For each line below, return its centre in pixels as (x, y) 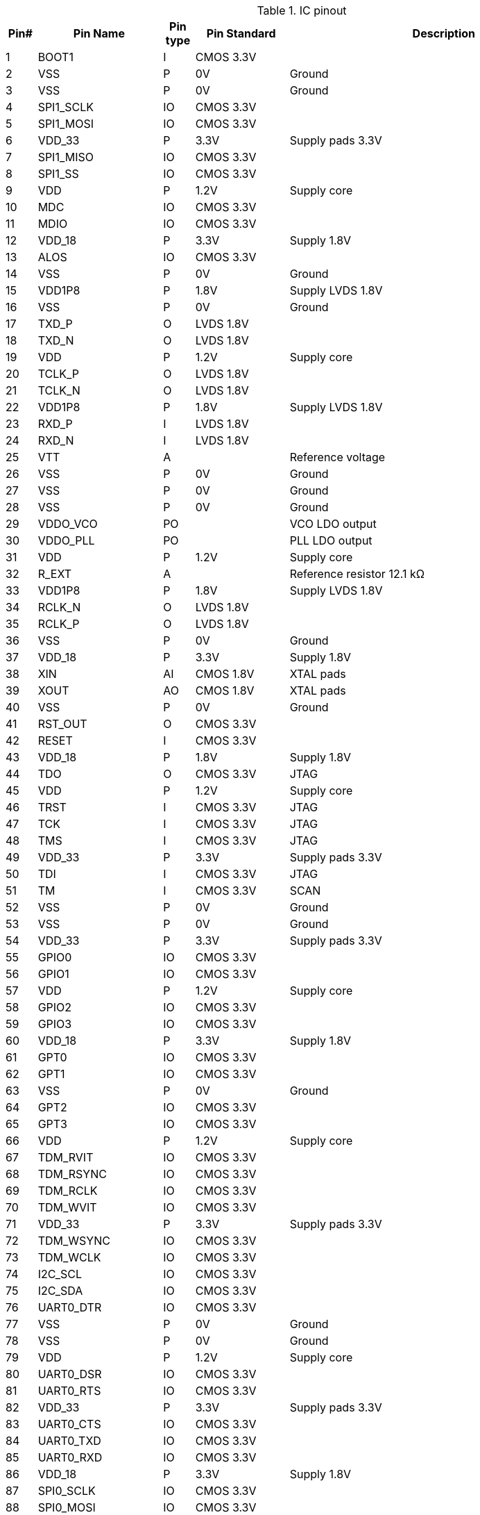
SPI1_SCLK (66, 107)
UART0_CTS (69, 1424)
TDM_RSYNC (72, 1174)
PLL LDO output (331, 540)
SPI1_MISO (66, 157)
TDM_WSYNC (74, 1241)
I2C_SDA (60, 1291)
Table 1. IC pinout (302, 10)
